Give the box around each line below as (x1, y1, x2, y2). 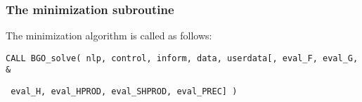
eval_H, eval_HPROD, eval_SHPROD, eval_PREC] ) (11, 87, 238, 97)
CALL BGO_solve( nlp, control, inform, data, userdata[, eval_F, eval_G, (6, 53, 358, 63)
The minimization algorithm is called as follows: (6, 28, 212, 43)
